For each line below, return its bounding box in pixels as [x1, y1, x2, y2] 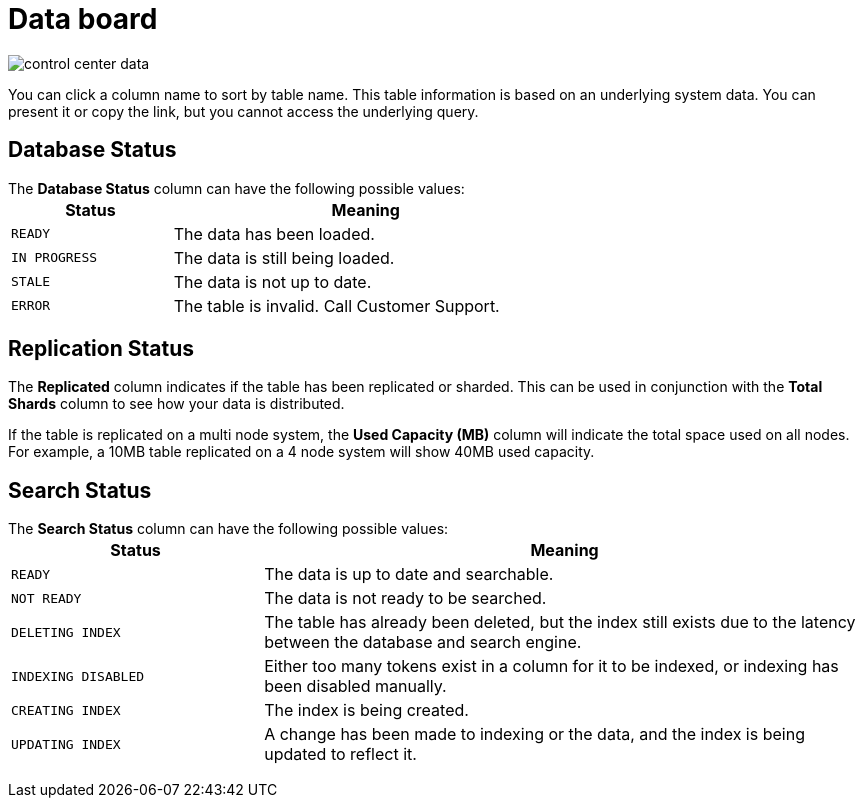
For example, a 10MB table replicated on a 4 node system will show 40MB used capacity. [8, 443, 595, 461]
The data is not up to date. [173, 271, 372, 292]
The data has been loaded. [173, 223, 375, 244]
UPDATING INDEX [11, 736, 121, 752]
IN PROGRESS [11, 250, 98, 266]
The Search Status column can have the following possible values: [8, 520, 449, 538]
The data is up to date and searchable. [264, 564, 554, 585]
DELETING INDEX [11, 624, 121, 640]
